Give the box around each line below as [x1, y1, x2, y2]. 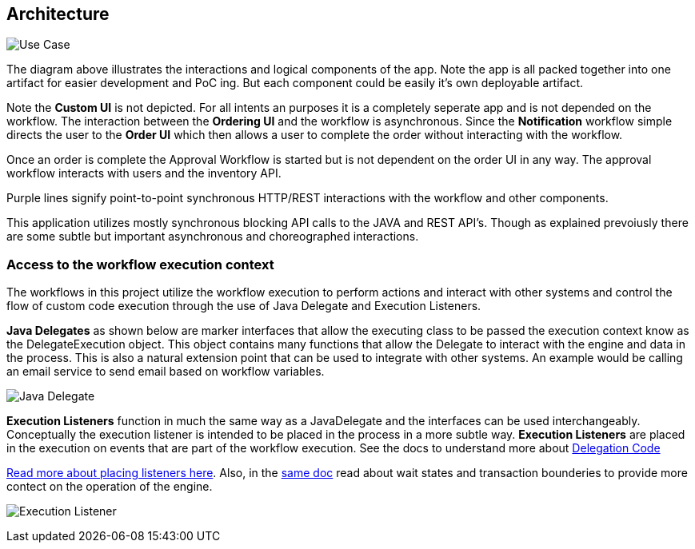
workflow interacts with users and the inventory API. [6, 166, 282, 181]
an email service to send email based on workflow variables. [6, 364, 325, 379]
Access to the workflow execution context [6, 256, 274, 273]
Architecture [6, 4, 110, 24]
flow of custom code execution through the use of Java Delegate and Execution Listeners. [6, 299, 481, 313]
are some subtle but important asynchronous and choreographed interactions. [6, 229, 419, 244]
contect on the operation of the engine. [6, 479, 213, 494]
